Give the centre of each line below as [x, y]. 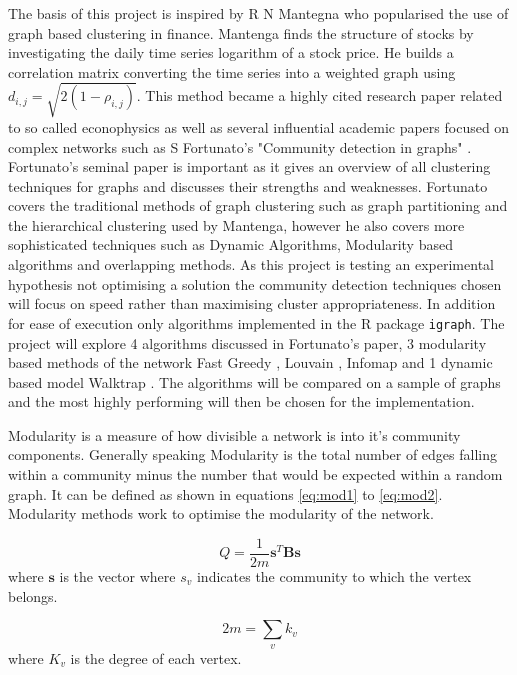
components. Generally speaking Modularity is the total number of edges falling [253, 454]
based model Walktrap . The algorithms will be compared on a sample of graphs [254, 381]
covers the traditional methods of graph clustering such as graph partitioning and [258, 205]
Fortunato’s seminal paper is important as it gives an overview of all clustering [249, 166]
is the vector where [117, 575]
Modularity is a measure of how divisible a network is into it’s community [234, 434]
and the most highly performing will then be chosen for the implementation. [241, 401]
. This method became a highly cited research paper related [319, 95]
